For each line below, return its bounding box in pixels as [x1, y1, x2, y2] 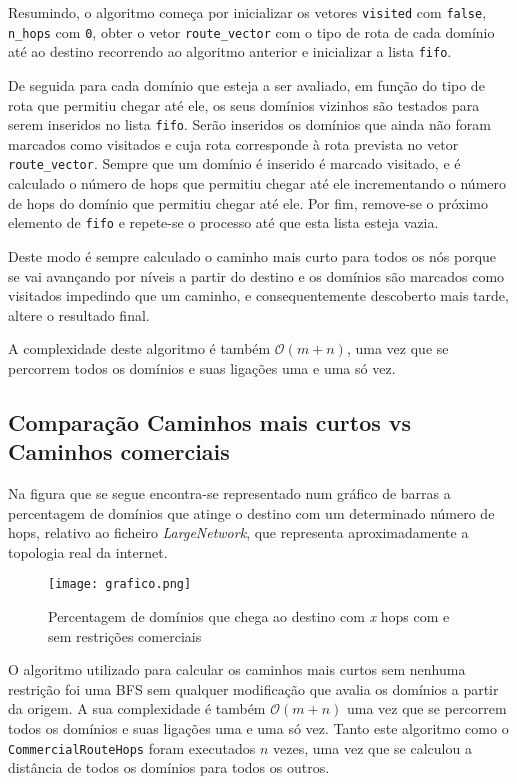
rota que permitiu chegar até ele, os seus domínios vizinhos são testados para [8, 94, 480, 115]
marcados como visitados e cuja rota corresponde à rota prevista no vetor [8, 133, 459, 154]
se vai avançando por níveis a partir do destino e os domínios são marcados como [8, 265, 505, 286]
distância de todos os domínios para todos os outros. [8, 757, 330, 778]
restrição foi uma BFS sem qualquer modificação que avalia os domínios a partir [8, 678, 499, 699]
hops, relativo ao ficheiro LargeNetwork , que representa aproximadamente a [8, 522, 469, 543]
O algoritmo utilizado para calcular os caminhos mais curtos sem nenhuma [8, 659, 466, 680]
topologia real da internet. [8, 541, 168, 562]
